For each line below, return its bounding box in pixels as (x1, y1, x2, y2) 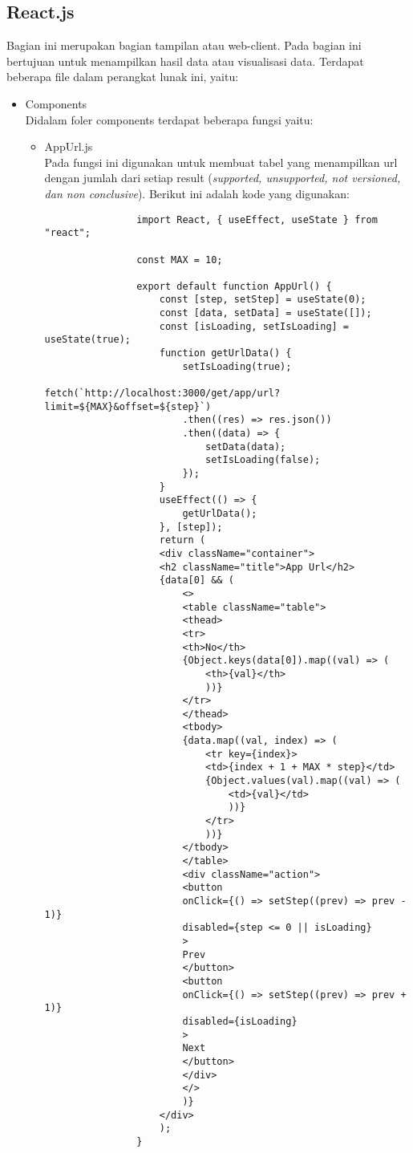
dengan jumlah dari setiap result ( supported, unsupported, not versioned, (44, 169, 401, 186)
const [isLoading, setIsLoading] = (159, 320, 350, 332)
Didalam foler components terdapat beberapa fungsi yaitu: (25, 111, 314, 128)
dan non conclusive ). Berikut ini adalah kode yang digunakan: (44, 185, 350, 201)
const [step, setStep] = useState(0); (159, 294, 366, 306)
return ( (159, 534, 206, 546)
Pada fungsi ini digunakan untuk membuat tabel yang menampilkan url (44, 153, 398, 170)
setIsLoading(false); (205, 454, 321, 466)
